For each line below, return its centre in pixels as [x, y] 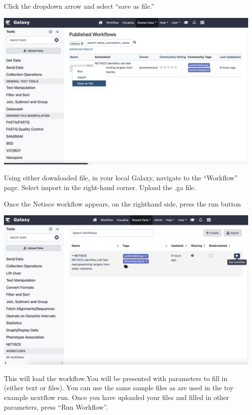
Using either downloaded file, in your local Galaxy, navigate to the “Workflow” [121, 178]
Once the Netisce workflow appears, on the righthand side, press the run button [123, 203]
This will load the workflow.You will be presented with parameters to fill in [116, 378]
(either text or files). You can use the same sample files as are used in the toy [119, 388]
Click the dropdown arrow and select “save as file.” [79, 6]
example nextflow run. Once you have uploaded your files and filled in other [117, 397]
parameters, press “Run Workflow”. [56, 407]
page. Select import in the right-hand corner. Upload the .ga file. [100, 187]
